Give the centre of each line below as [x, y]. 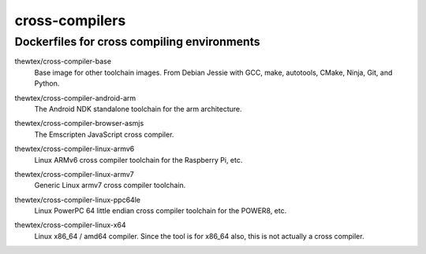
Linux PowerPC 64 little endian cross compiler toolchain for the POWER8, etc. [161, 211]
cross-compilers [70, 20]
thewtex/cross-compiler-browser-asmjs [79, 123]
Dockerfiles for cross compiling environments [137, 42]
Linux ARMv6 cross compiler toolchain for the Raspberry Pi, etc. [138, 160]
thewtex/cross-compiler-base [63, 61]
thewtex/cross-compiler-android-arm [75, 98]
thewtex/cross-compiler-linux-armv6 [75, 149]
